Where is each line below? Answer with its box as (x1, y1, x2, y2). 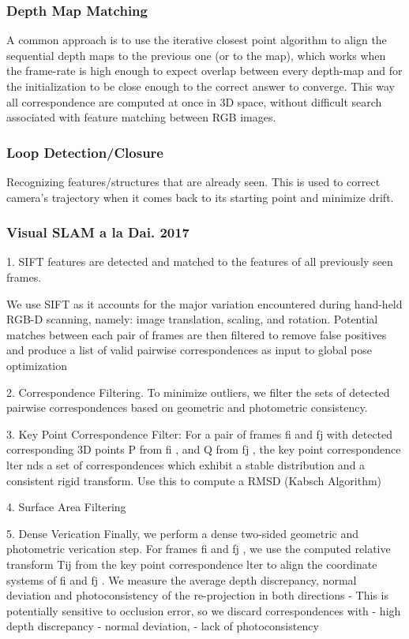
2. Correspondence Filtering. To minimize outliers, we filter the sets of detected (6, 383, 390, 400)
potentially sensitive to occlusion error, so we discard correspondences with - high (6, 602, 401, 618)
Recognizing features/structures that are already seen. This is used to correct (6, 174, 381, 189)
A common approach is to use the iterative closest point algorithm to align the (6, 32, 387, 48)
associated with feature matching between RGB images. (6, 109, 276, 125)
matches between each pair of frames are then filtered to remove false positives (6, 326, 387, 342)
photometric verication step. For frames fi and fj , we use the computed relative (6, 540, 391, 557)
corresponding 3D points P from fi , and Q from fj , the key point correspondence (6, 441, 401, 458)
